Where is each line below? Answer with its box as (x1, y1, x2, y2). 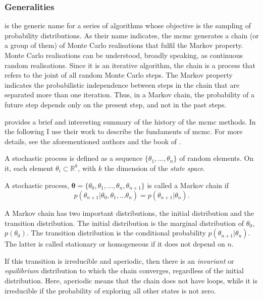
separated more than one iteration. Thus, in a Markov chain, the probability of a (5, 89, 255, 100)
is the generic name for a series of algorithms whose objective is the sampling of (5, 20, 251, 31)
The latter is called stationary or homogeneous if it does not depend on (5, 238, 225, 249)
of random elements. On (179, 153, 254, 163)
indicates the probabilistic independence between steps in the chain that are (5, 79, 240, 90)
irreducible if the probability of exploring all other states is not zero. (5, 285, 216, 295)
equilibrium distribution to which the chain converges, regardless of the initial (5, 265, 244, 276)
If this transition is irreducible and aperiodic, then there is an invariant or (5, 255, 234, 266)
